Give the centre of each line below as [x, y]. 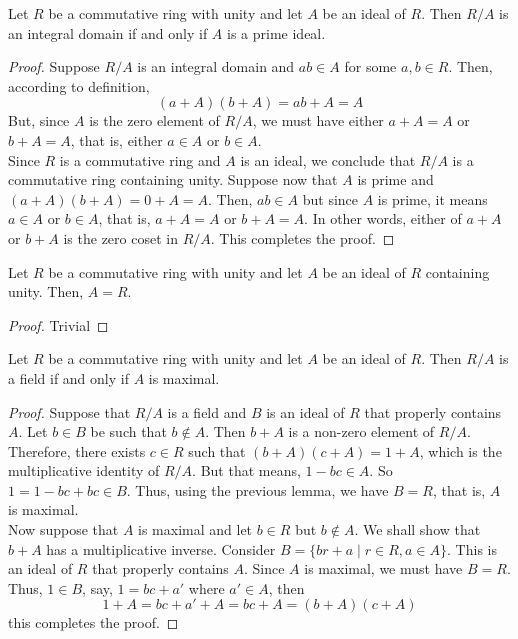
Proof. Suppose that [69, 411]
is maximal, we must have [383, 568]
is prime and [395, 179]
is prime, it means [432, 198]
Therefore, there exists [77, 450]
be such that [128, 431]
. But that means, [246, 470]
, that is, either [116, 139]
